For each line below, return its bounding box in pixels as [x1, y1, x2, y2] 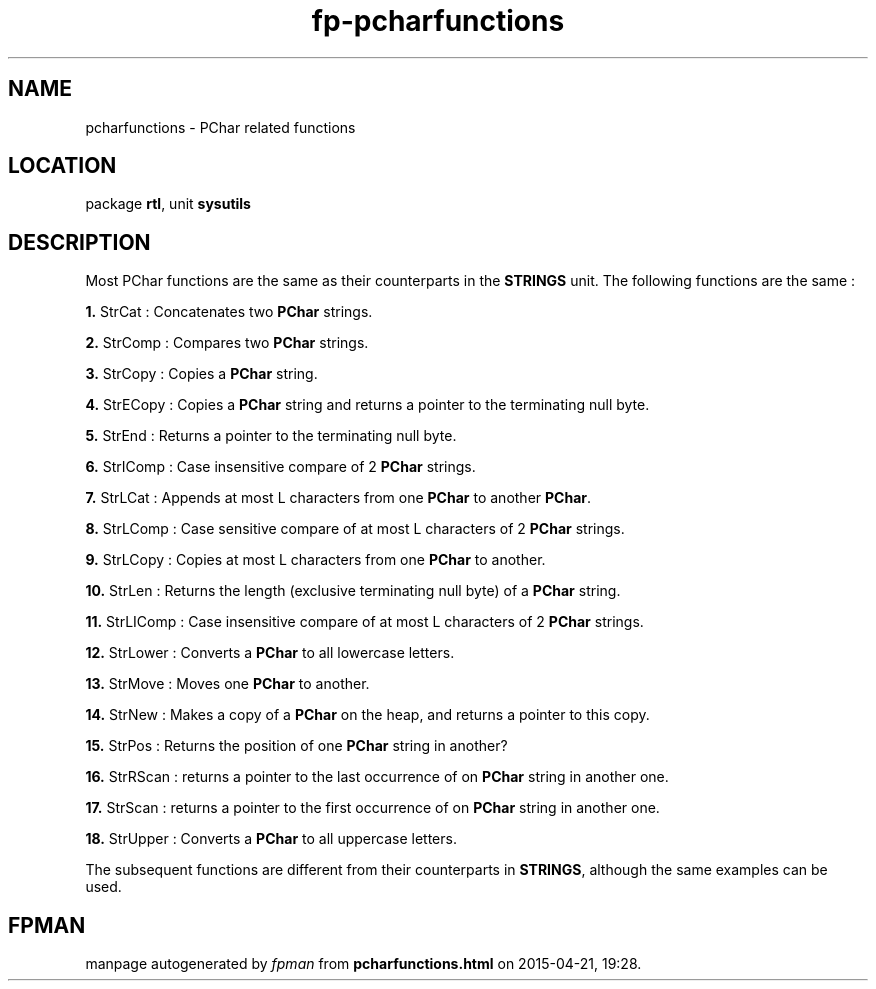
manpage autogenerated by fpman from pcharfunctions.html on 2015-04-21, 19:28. [85, 955, 642, 973]
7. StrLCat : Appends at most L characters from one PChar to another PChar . [85, 489, 592, 507]
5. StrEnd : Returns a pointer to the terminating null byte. [85, 427, 457, 445]
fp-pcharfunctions [311, 4, 565, 38]
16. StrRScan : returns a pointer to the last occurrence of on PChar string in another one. [85, 768, 669, 786]
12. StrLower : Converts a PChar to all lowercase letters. [85, 644, 455, 662]
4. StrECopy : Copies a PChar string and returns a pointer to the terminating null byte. [85, 396, 650, 414]
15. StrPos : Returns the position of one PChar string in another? [85, 737, 508, 755]
